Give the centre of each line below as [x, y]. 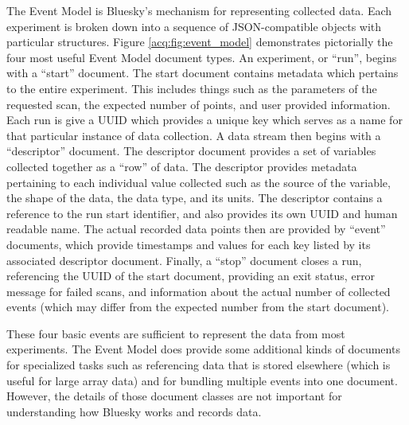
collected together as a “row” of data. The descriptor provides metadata [182, 166]
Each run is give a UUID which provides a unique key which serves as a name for [204, 120]
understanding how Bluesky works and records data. [134, 411]
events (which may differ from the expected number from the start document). [198, 307]
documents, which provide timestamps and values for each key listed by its [189, 244]
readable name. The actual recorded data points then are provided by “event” [196, 229]
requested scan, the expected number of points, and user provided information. [199, 104]
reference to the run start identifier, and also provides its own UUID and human [202, 213]
